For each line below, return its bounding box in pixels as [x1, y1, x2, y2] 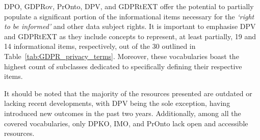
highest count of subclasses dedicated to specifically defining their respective [4, 61, 242, 71]
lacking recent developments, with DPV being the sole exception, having [4, 98, 230, 108]
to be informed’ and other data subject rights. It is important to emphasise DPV [4, 21, 256, 32]
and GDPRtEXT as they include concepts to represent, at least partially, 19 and [4, 31, 256, 41]
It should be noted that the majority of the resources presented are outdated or [4, 88, 252, 98]
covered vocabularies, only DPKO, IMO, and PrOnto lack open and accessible [4, 118, 248, 128]
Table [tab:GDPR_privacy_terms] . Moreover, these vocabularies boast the [4, 50, 239, 61]
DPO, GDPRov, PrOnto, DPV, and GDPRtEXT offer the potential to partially [4, 1, 254, 11]
